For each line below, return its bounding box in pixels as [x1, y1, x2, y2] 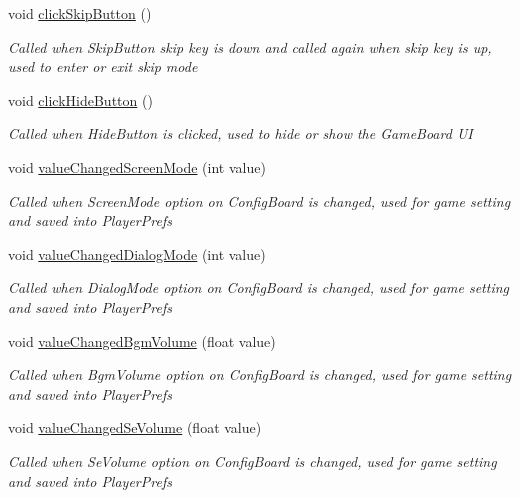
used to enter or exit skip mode [8, 56, 198, 77]
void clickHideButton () [8, 89, 153, 110]
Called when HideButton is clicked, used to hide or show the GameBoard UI [8, 123, 473, 144]
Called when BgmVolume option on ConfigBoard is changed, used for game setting [8, 364, 512, 385]
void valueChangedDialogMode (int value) [8, 243, 266, 264]
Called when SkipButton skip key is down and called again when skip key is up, [8, 36, 492, 57]
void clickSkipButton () [8, 3, 152, 23]
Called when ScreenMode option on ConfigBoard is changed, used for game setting [8, 190, 511, 211]
